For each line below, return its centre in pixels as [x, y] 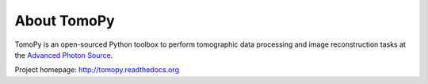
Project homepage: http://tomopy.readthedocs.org [97, 70]
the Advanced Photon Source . [64, 55]
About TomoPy [65, 21]
